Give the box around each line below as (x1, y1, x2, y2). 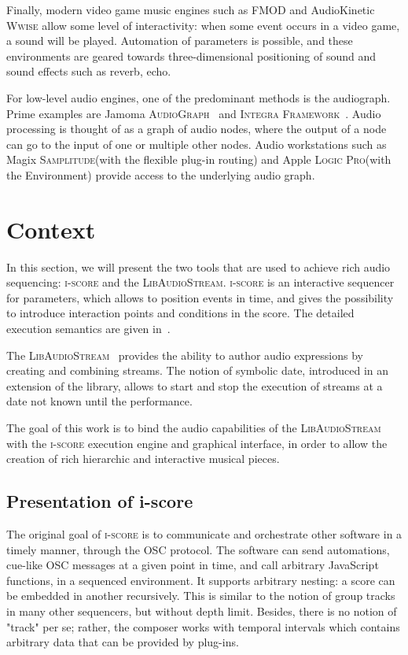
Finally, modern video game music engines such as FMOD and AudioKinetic (6, 2, 375, 17)
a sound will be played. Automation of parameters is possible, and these (6, 32, 353, 49)
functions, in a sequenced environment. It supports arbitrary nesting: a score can (6, 572, 395, 588)
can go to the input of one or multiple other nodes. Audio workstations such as (6, 135, 387, 152)
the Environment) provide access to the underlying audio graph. (6, 166, 315, 183)
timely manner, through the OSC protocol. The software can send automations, (6, 541, 390, 557)
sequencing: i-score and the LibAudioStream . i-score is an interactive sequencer (6, 274, 395, 290)
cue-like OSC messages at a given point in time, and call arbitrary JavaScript (6, 557, 379, 573)
